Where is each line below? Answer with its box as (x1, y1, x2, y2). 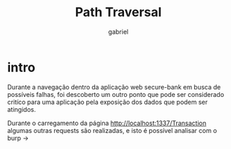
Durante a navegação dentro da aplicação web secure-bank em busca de (7, 82, 221, 91)
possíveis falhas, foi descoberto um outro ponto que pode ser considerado (7, 90, 225, 98)
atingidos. (7, 105, 37, 113)
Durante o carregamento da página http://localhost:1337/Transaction (7, 119, 206, 127)
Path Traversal (75, 4, 162, 20)
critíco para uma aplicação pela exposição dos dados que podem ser (7, 98, 208, 106)
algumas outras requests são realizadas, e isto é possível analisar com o (7, 126, 217, 134)
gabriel (108, 27, 129, 36)
